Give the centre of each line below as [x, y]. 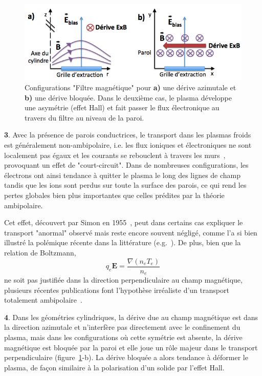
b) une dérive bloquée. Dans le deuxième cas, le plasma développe [128, 97]
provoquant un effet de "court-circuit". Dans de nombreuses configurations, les [126, 165]
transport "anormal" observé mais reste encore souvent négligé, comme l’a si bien [131, 232]
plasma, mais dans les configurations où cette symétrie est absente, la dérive [123, 337]
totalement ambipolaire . [43, 300]
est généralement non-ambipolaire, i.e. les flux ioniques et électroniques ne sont [128, 145]
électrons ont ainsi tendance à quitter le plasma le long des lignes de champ [123, 175]
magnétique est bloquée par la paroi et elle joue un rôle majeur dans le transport [131, 347]
